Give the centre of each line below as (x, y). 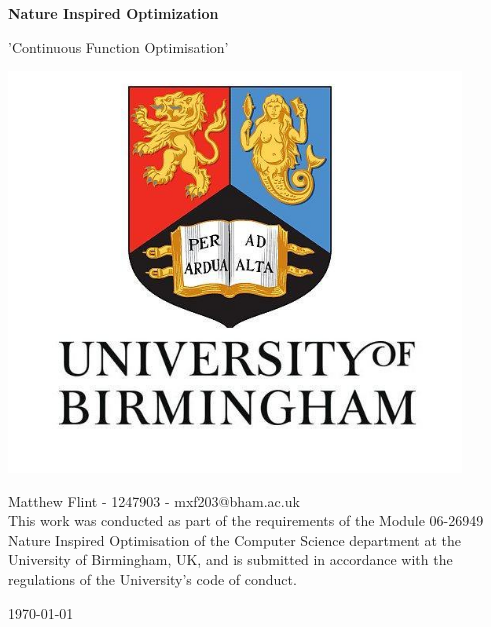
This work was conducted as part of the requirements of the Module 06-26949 (246, 520)
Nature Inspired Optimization (113, 13)
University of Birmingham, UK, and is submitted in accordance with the (230, 559)
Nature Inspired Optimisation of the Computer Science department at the (234, 539)
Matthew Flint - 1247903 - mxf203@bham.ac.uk (154, 500)
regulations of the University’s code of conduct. (152, 578)
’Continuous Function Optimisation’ (118, 46)
